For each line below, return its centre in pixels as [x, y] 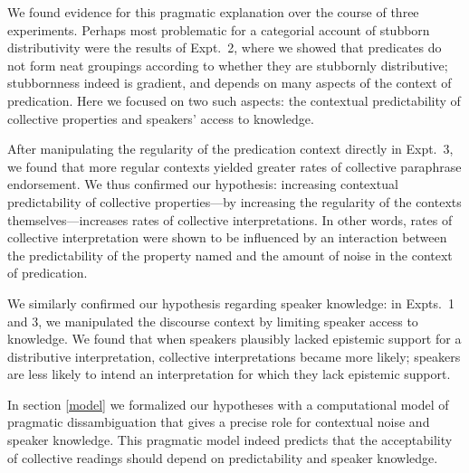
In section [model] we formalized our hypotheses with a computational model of [228, 404]
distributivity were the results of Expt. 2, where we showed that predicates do [225, 47]
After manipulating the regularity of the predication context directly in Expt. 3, [230, 149]
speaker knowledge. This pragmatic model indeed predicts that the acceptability [230, 440]
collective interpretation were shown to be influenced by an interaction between [227, 237]
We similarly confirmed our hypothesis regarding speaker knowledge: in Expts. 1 [231, 303]
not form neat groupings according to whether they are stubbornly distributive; [228, 65]
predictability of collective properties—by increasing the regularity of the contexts [234, 201]
